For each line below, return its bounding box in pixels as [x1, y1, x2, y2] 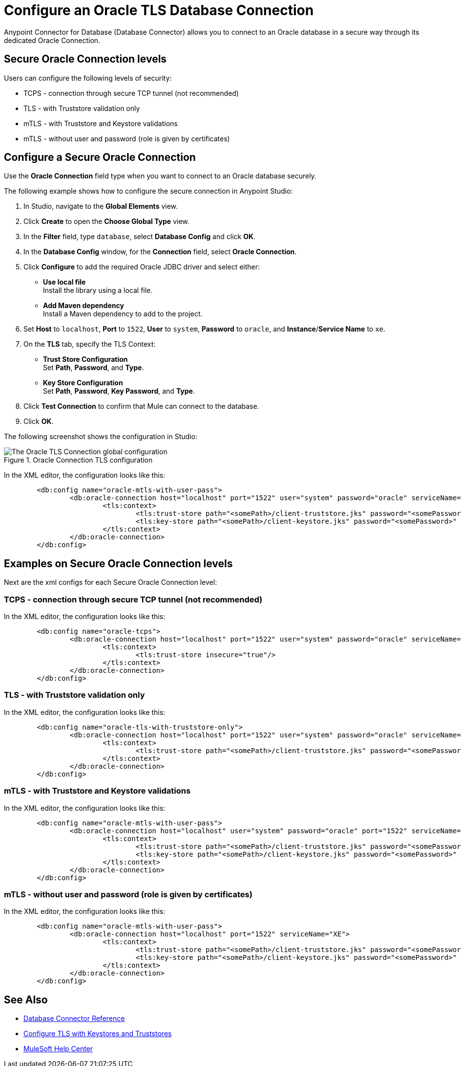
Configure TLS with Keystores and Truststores [23, 1029, 172, 1038]
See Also [4, 993, 48, 1006]
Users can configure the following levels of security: [4, 73, 172, 82]
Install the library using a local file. [43, 286, 153, 295]
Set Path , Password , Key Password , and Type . [43, 387, 195, 396]
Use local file [43, 278, 86, 287]
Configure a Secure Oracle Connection [4, 151, 196, 164]
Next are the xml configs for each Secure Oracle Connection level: [4, 578, 217, 587]
